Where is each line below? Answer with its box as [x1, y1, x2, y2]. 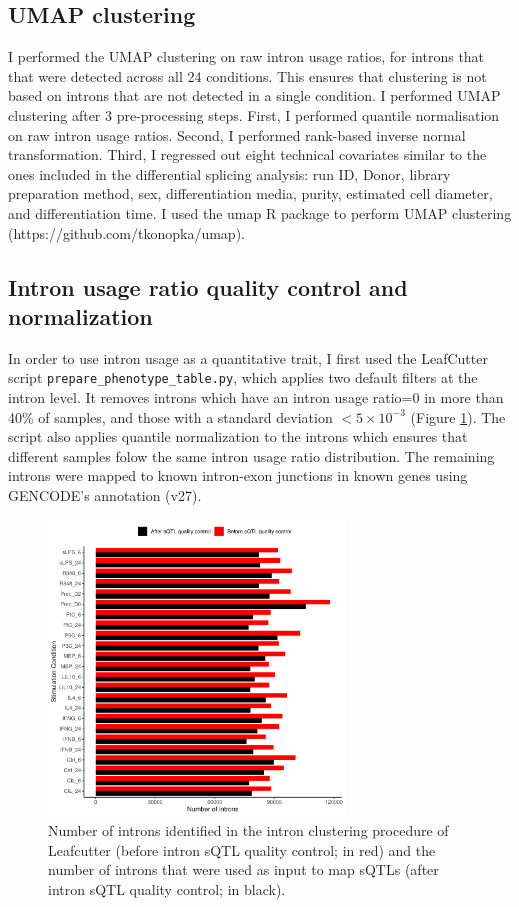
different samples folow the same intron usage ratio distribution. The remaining [8, 445, 495, 466]
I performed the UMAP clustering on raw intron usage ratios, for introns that [8, 46, 485, 67]
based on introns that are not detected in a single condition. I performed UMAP [8, 85, 501, 106]
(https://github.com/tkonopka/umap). [8, 222, 245, 243]
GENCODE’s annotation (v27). [8, 484, 202, 505]
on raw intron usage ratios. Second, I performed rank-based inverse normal [8, 124, 466, 145]
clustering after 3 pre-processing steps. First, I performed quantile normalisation [8, 104, 500, 125]
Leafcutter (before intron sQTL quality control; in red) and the [48, 839, 436, 860]
